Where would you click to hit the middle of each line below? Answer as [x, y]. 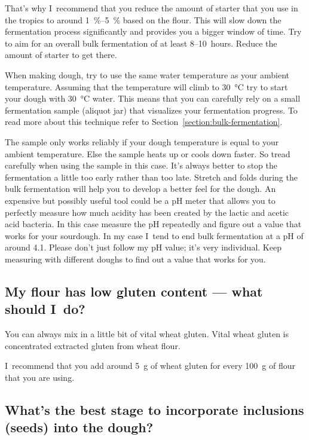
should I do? [45, 309]
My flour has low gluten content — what [134, 291]
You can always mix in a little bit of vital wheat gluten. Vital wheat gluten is [147, 334]
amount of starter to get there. [61, 55]
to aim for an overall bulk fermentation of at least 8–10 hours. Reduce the [141, 43]
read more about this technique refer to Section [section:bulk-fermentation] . [144, 122]
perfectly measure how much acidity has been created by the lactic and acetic [147, 212]
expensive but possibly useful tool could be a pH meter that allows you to [140, 200]
